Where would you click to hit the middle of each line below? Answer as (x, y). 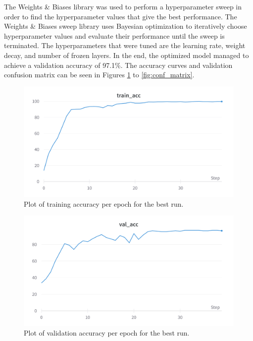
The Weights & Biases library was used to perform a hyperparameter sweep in (123, 6)
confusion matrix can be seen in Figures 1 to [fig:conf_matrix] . (99, 75)
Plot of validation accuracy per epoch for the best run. (107, 333)
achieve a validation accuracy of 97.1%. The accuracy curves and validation (118, 65)
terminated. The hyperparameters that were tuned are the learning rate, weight (125, 45)
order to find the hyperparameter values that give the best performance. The (121, 16)
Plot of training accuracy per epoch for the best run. (104, 203)
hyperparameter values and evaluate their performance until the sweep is (114, 35)
